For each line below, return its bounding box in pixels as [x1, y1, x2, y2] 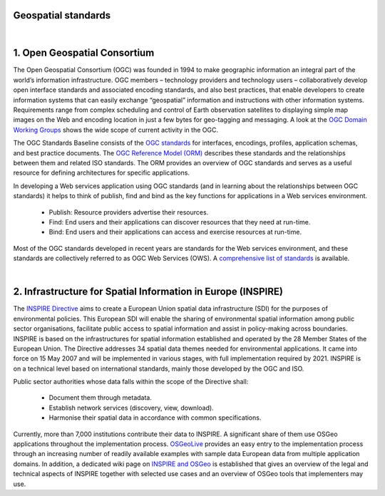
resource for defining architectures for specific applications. [13, 168, 190, 177]
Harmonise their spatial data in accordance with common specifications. [48, 413, 262, 422]
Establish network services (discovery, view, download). [48, 403, 214, 412]
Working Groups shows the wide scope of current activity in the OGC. [13, 125, 219, 134]
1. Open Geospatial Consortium [13, 47, 155, 59]
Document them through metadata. [48, 393, 153, 402]
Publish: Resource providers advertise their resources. [48, 207, 209, 217]
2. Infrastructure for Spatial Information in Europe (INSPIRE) [13, 286, 283, 298]
